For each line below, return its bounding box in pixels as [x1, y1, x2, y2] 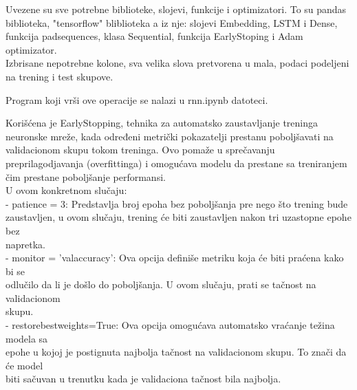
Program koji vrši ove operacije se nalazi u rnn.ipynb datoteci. [6, 92, 268, 107]
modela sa [6, 331, 48, 345]
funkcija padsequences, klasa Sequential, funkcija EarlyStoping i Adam [6, 29, 303, 43]
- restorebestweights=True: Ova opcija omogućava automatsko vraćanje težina [6, 318, 335, 332]
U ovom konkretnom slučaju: [6, 183, 127, 197]
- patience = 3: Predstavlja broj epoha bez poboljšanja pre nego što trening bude [6, 196, 348, 210]
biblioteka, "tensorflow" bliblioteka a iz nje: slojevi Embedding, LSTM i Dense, [6, 15, 338, 30]
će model [6, 358, 43, 372]
